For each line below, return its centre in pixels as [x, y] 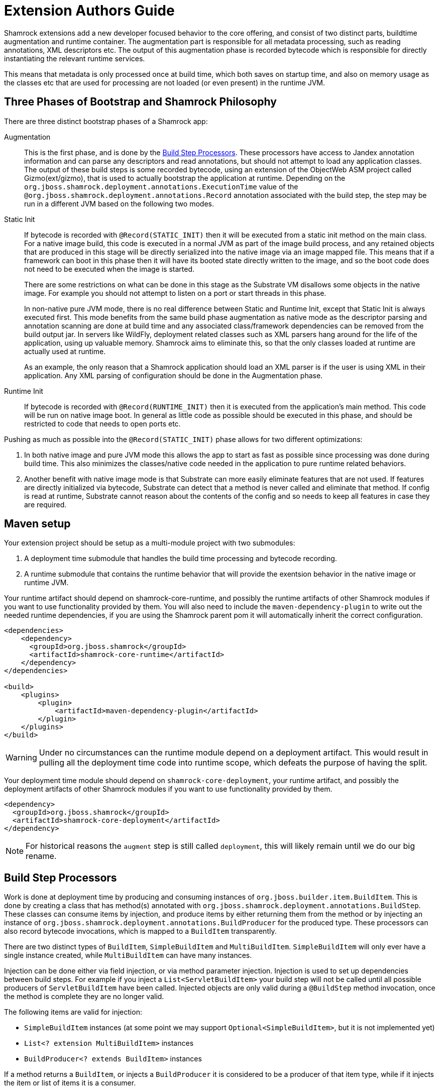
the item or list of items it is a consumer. [70, 1083]
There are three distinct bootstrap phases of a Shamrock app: [106, 121]
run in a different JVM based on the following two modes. [119, 203]
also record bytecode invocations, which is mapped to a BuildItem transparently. [140, 931]
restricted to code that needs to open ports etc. [102, 423]
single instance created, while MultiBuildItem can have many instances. [128, 955]
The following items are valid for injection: [73, 1012]
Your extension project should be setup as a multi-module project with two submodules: [150, 543]
